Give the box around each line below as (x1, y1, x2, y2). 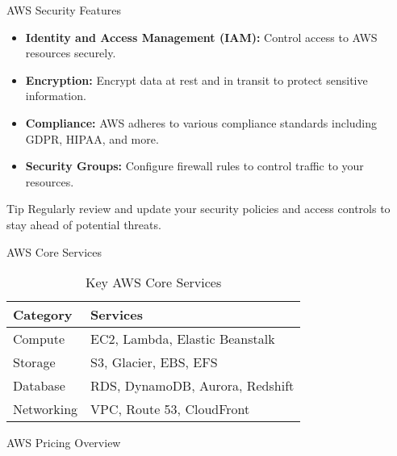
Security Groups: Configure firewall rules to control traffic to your (25, 157, 364, 174)
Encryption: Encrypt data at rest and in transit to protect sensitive (25, 71, 368, 88)
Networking (13, 400, 78, 419)
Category (13, 305, 73, 324)
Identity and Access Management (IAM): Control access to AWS (25, 28, 378, 45)
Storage (13, 353, 56, 372)
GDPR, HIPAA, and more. (25, 130, 159, 147)
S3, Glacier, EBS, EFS (90, 353, 218, 372)
